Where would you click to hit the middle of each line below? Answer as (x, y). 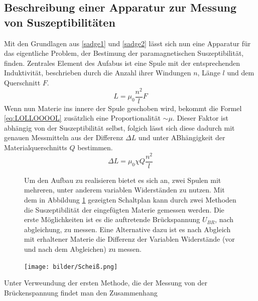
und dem (241, 73)
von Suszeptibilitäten (60, 22)
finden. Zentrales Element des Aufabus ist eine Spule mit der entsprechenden (122, 63)
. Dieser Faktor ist (200, 118)
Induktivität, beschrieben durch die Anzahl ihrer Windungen (98, 73)
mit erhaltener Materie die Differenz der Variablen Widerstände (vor (130, 239)
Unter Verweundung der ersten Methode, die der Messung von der (106, 283)
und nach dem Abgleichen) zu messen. (83, 248)
